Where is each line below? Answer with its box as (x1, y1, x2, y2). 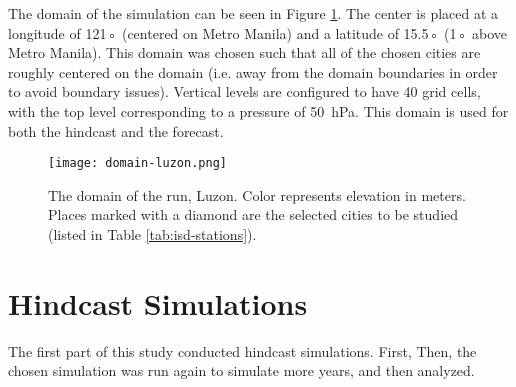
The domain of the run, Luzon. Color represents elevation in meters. (48, 184, 466, 205)
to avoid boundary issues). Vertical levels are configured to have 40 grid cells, (8, 81, 481, 102)
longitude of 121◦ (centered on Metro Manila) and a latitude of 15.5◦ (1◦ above (8, 22, 508, 43)
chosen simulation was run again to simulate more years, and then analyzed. (8, 360, 475, 381)
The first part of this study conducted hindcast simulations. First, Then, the (8, 340, 477, 361)
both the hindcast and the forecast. (8, 120, 224, 141)
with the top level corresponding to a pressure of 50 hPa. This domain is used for (8, 100, 509, 121)
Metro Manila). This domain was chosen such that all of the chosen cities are (8, 42, 481, 63)
